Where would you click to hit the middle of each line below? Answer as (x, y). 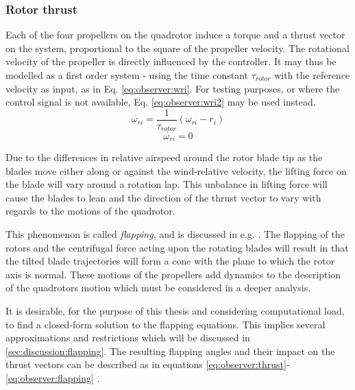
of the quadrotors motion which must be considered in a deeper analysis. (158, 288)
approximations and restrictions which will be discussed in (128, 338)
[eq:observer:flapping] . (53, 377)
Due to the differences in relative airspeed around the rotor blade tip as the (164, 157)
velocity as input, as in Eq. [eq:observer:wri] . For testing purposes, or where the (173, 88)
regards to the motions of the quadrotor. (90, 211)
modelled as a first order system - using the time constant (127, 75)
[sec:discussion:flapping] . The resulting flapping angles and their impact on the (170, 351)
